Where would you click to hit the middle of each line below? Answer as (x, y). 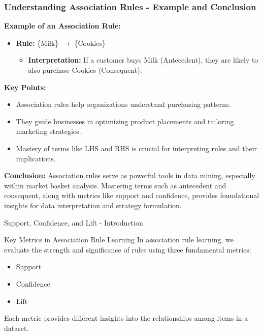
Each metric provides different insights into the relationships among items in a (126, 318)
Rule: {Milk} (37, 43)
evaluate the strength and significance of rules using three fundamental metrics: (128, 249)
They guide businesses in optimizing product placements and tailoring (125, 121)
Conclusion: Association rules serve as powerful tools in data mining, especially (130, 175)
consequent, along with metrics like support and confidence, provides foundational (132, 195)
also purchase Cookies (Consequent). (85, 70)
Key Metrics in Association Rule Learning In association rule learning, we (119, 240)
